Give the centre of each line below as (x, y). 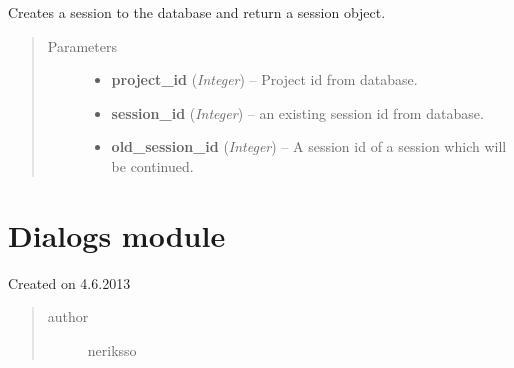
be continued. (152, 165)
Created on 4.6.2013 (69, 282)
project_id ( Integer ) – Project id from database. (264, 79)
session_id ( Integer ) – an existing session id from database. (297, 112)
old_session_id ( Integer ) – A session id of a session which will (309, 146)
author (68, 316)
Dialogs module (117, 234)
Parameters (82, 45)
